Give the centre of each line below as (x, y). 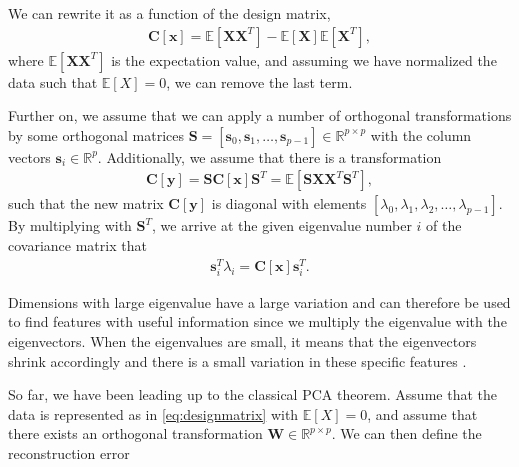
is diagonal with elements (289, 203)
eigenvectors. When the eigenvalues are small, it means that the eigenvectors (242, 341)
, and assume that (422, 413)
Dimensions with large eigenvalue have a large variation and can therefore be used (259, 301)
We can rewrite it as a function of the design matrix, (169, 13)
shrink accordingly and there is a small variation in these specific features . (237, 360)
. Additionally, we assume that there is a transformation (269, 156)
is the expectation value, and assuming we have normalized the (304, 59)
